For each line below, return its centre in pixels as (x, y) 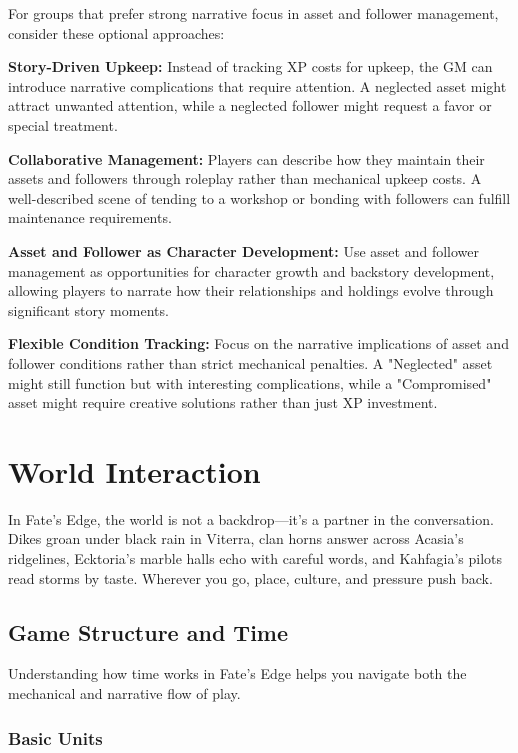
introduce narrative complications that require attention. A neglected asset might (257, 85)
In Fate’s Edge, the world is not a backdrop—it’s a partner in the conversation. (251, 518)
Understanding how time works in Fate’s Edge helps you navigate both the (237, 673)
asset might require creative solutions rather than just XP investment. (223, 402)
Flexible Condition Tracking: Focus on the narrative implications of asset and (258, 343)
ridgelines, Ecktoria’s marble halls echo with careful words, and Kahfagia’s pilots (255, 558)
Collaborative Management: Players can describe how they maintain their (246, 158)
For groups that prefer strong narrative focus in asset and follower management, (253, 13)
